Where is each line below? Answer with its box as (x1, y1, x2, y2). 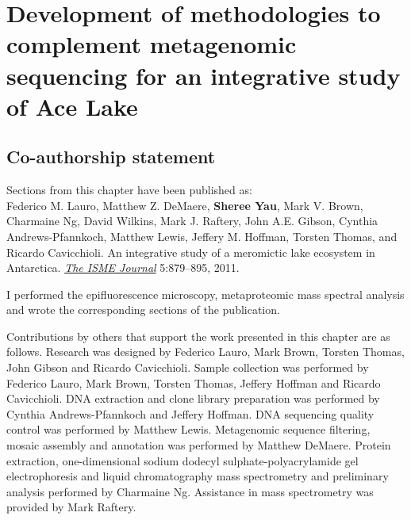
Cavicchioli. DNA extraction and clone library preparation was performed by (6, 390, 380, 407)
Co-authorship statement (6, 144, 216, 169)
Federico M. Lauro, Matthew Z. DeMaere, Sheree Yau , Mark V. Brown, (6, 197, 363, 213)
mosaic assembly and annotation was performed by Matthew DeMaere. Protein (6, 437, 391, 453)
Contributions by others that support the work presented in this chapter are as (6, 327, 390, 344)
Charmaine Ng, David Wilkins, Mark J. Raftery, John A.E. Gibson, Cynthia (6, 212, 378, 229)
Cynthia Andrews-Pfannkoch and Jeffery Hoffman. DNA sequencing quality (6, 405, 375, 422)
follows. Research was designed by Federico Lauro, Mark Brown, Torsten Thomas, (6, 343, 405, 360)
